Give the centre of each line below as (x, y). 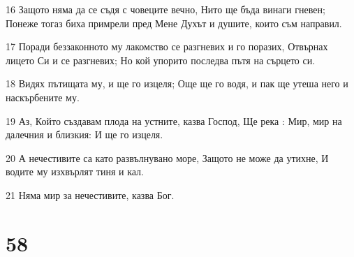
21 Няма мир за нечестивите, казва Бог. (90, 194)
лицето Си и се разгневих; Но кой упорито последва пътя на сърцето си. (161, 60)
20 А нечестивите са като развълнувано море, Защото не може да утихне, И (167, 157)
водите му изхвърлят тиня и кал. (75, 171)
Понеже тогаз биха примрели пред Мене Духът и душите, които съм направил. (174, 23)
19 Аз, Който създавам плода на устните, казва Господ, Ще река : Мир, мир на (174, 120)
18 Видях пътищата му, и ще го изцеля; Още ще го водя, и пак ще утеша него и (177, 83)
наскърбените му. (43, 97)
